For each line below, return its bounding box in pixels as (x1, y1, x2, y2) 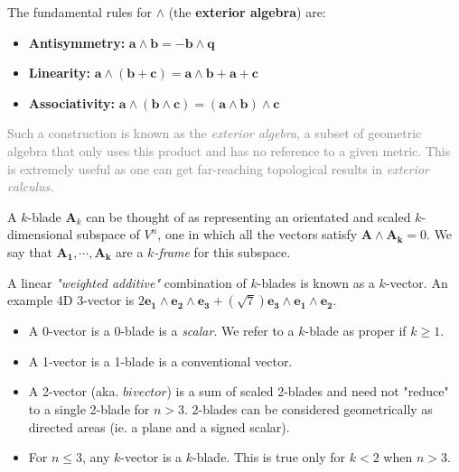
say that (7, 242, 52, 261)
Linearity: (28, 63, 90, 82)
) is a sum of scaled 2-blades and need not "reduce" (166, 382, 449, 401)
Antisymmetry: (28, 32, 126, 51)
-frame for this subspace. (154, 242, 291, 261)
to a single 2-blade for (28, 399, 150, 418)
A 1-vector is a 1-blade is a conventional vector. (28, 351, 293, 370)
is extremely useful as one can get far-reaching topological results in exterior (7, 159, 430, 178)
